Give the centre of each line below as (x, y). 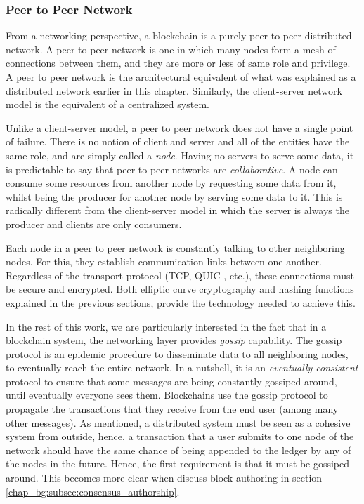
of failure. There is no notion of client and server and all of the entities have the (178, 141)
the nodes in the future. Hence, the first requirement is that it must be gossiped (178, 464)
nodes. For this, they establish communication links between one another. (164, 261)
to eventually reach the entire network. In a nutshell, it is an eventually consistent (182, 367)
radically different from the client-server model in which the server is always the (177, 210)
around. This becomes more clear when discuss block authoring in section (164, 478)
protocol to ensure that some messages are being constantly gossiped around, (171, 381)
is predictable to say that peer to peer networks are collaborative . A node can (172, 169)
